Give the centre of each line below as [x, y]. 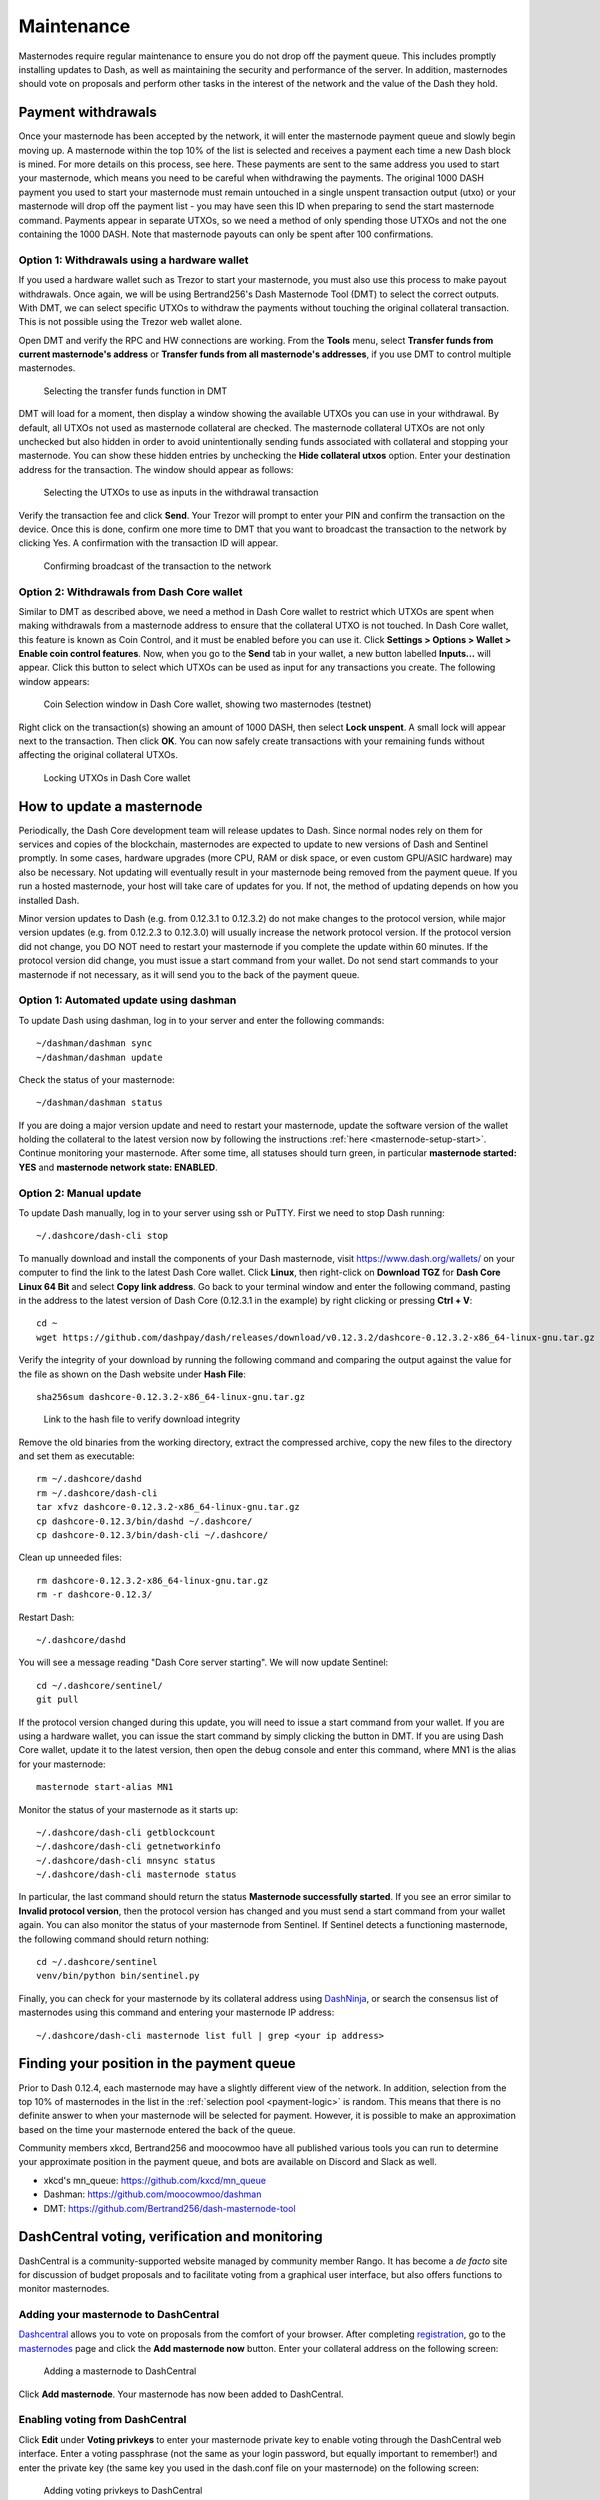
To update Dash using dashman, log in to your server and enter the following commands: [201, 1020]
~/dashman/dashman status [100, 1103]
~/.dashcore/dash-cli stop [102, 1236]
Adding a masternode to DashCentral [120, 2371]
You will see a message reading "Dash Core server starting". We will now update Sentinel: [203, 1662]
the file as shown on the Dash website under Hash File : [132, 1374]
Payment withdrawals [87, 112]
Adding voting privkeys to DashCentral [123, 2490]
